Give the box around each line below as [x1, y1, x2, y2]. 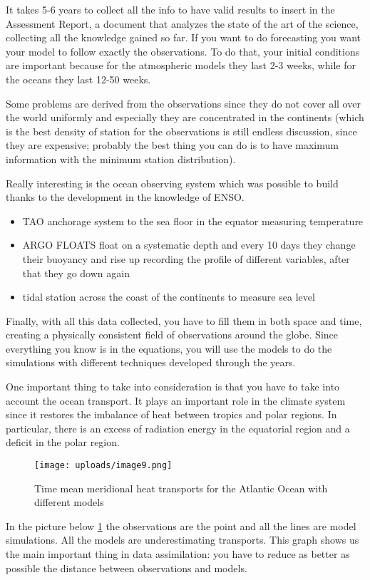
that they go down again [22, 265, 130, 280]
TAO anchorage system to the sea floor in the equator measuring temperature [22, 213, 364, 228]
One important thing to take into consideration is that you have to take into [6, 379, 340, 394]
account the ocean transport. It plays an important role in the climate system [6, 393, 346, 408]
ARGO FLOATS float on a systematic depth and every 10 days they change [22, 237, 356, 252]
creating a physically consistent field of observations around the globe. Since [6, 327, 339, 342]
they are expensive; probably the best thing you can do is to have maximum [6, 138, 339, 152]
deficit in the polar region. [6, 435, 120, 450]
